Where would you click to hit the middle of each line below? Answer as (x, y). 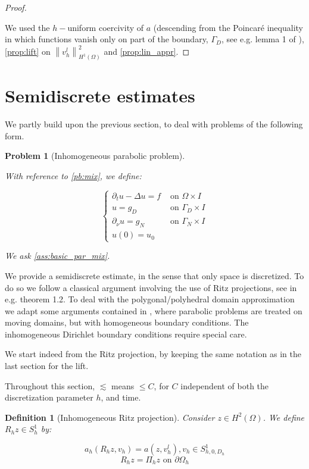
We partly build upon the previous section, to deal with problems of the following (154, 124)
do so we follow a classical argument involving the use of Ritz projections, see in (151, 287)
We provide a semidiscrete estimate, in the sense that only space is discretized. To (154, 275)
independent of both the (225, 385)
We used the (27, 27)
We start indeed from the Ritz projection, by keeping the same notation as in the (153, 354)
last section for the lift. (47, 366)
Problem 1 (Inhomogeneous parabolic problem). (95, 156)
